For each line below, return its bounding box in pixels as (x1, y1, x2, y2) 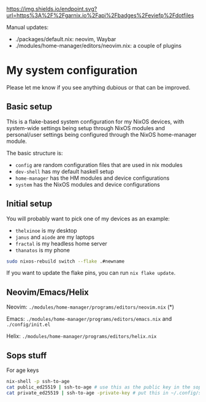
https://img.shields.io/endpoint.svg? (6, 6, 97, 12)
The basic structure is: (6, 149, 63, 157)
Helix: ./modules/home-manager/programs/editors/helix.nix (6, 333, 157, 340)
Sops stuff (6, 350, 47, 361)
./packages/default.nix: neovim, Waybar (15, 36, 116, 42)
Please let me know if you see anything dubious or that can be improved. (6, 83, 191, 91)
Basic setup (6, 101, 53, 112)
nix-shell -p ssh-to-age (6, 379, 70, 385)
